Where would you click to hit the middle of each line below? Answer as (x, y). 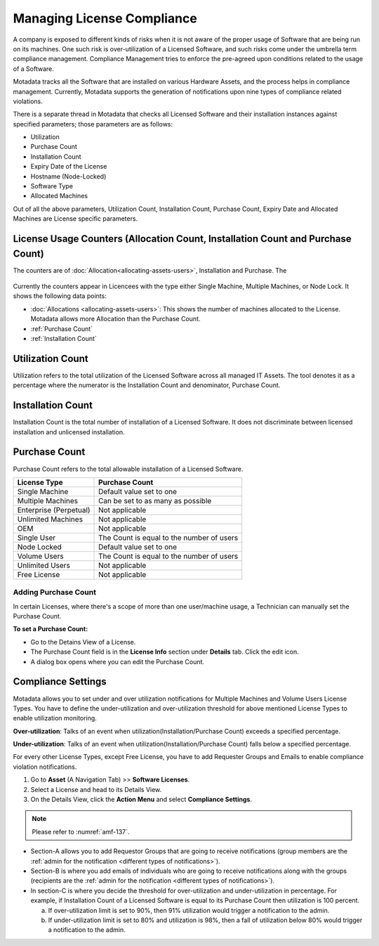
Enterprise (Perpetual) (54, 510)
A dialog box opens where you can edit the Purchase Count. (118, 661)
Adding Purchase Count (54, 592)
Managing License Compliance (105, 18)
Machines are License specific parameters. (75, 219)
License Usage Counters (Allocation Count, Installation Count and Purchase (182, 239)
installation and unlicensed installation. (69, 432)
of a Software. (33, 69)
